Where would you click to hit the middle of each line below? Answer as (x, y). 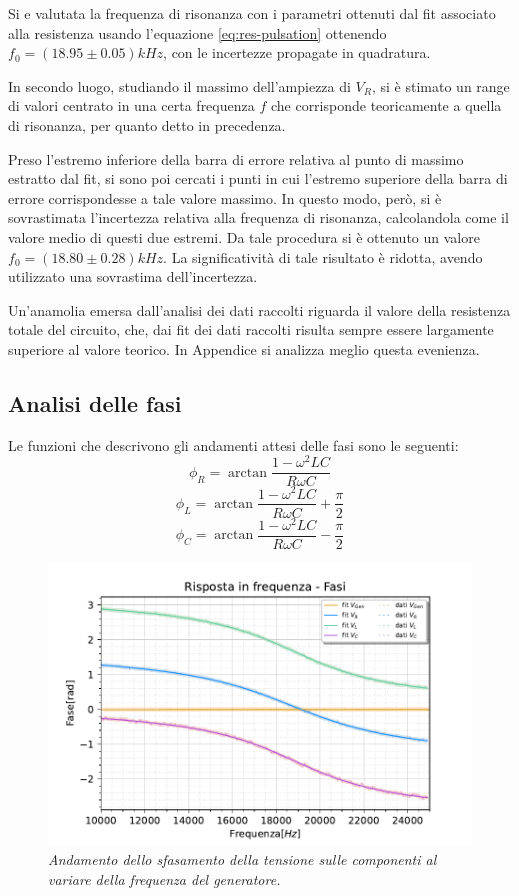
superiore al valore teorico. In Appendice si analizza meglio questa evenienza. (244, 348)
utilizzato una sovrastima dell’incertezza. (133, 276)
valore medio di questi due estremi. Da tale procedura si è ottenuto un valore (244, 236)
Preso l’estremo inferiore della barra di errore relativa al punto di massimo (236, 158)
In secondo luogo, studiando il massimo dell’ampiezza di (179, 85)
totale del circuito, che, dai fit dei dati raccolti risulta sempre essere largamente (251, 329)
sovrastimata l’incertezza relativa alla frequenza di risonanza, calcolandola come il (258, 217)
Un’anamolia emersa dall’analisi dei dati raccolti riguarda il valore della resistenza (259, 309)
